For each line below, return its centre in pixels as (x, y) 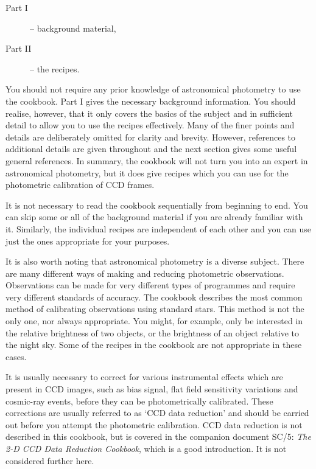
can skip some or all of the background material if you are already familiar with (154, 217)
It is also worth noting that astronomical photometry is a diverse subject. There (155, 261)
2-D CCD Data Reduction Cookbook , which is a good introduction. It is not (146, 448)
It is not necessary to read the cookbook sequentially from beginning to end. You (157, 205)
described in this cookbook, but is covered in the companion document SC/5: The (158, 436)
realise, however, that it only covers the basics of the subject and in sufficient (149, 113)
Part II (19, 48)
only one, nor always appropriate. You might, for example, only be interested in (154, 321)
